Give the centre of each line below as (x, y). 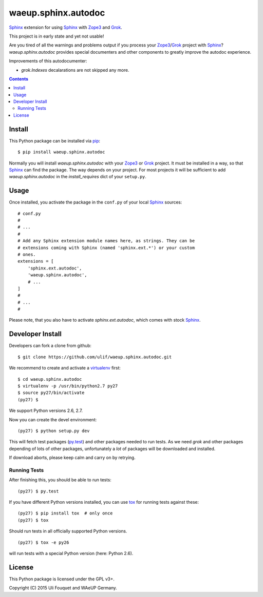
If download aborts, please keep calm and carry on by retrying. (72, 458)
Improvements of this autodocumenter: (48, 61)
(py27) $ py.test (38, 491)
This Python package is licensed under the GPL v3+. (62, 579)
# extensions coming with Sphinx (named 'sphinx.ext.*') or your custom (106, 247)
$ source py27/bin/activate (51, 393)
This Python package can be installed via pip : (55, 141)
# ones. (27, 254)
